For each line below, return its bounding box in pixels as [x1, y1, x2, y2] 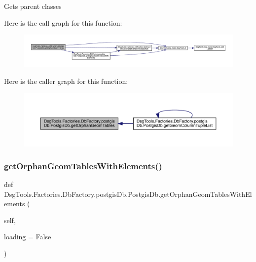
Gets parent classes [4, 1, 62, 11]
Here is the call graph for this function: [4, 17, 122, 28]
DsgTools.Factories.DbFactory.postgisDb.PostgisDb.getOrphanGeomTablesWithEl [4, 188, 252, 199]
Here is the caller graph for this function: [4, 76, 128, 86]
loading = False [4, 231, 51, 242]
